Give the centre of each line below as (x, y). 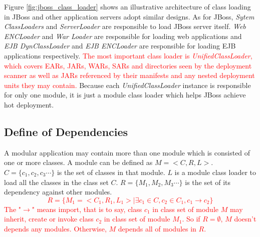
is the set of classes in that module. (111, 172)
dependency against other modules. (58, 192)
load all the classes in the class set (56, 182)
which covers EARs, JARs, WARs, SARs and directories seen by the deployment (128, 65)
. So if (191, 219)
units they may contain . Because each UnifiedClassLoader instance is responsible (127, 85)
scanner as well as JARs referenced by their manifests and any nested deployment (129, 75)
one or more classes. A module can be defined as (78, 162)
